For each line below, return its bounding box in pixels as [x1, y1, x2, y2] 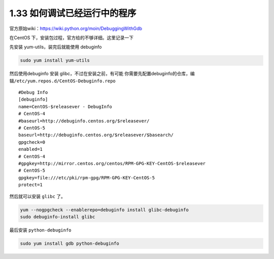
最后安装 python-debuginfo [9, 226, 72, 233]
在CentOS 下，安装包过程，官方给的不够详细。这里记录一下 [9, 35, 134, 41]
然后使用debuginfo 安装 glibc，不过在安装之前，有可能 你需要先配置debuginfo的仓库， [9, 71, 190, 77]
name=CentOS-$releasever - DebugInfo [18, 104, 113, 109]
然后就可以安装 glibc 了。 [9, 193, 66, 199]
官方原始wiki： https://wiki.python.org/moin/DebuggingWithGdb [9, 25, 142, 31]
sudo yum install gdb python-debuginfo [20, 240, 119, 246]
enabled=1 [18, 146, 43, 152]
